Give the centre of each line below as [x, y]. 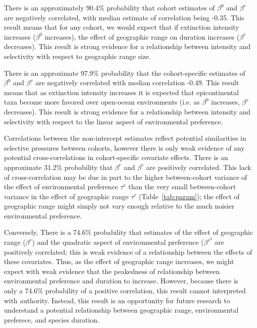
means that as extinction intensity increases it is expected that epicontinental [122, 92]
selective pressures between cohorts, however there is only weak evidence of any [124, 147]
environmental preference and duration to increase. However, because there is [121, 281]
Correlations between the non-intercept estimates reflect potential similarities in [125, 138]
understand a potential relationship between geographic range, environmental [121, 310]
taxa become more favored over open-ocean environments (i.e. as [102, 102]
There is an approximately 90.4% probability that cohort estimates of [109, 7]
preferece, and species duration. [52, 319]
